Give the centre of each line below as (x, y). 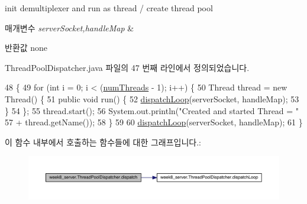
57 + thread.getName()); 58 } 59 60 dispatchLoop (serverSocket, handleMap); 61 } (154, 122)
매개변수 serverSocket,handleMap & (70, 27)
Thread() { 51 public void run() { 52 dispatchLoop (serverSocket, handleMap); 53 (152, 98)
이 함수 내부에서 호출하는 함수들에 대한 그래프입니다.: (103, 142)
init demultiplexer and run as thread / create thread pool (109, 8)
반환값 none (26, 48)
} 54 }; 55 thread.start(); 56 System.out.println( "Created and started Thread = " (152, 110)
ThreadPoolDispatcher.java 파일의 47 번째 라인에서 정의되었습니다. (127, 67)
